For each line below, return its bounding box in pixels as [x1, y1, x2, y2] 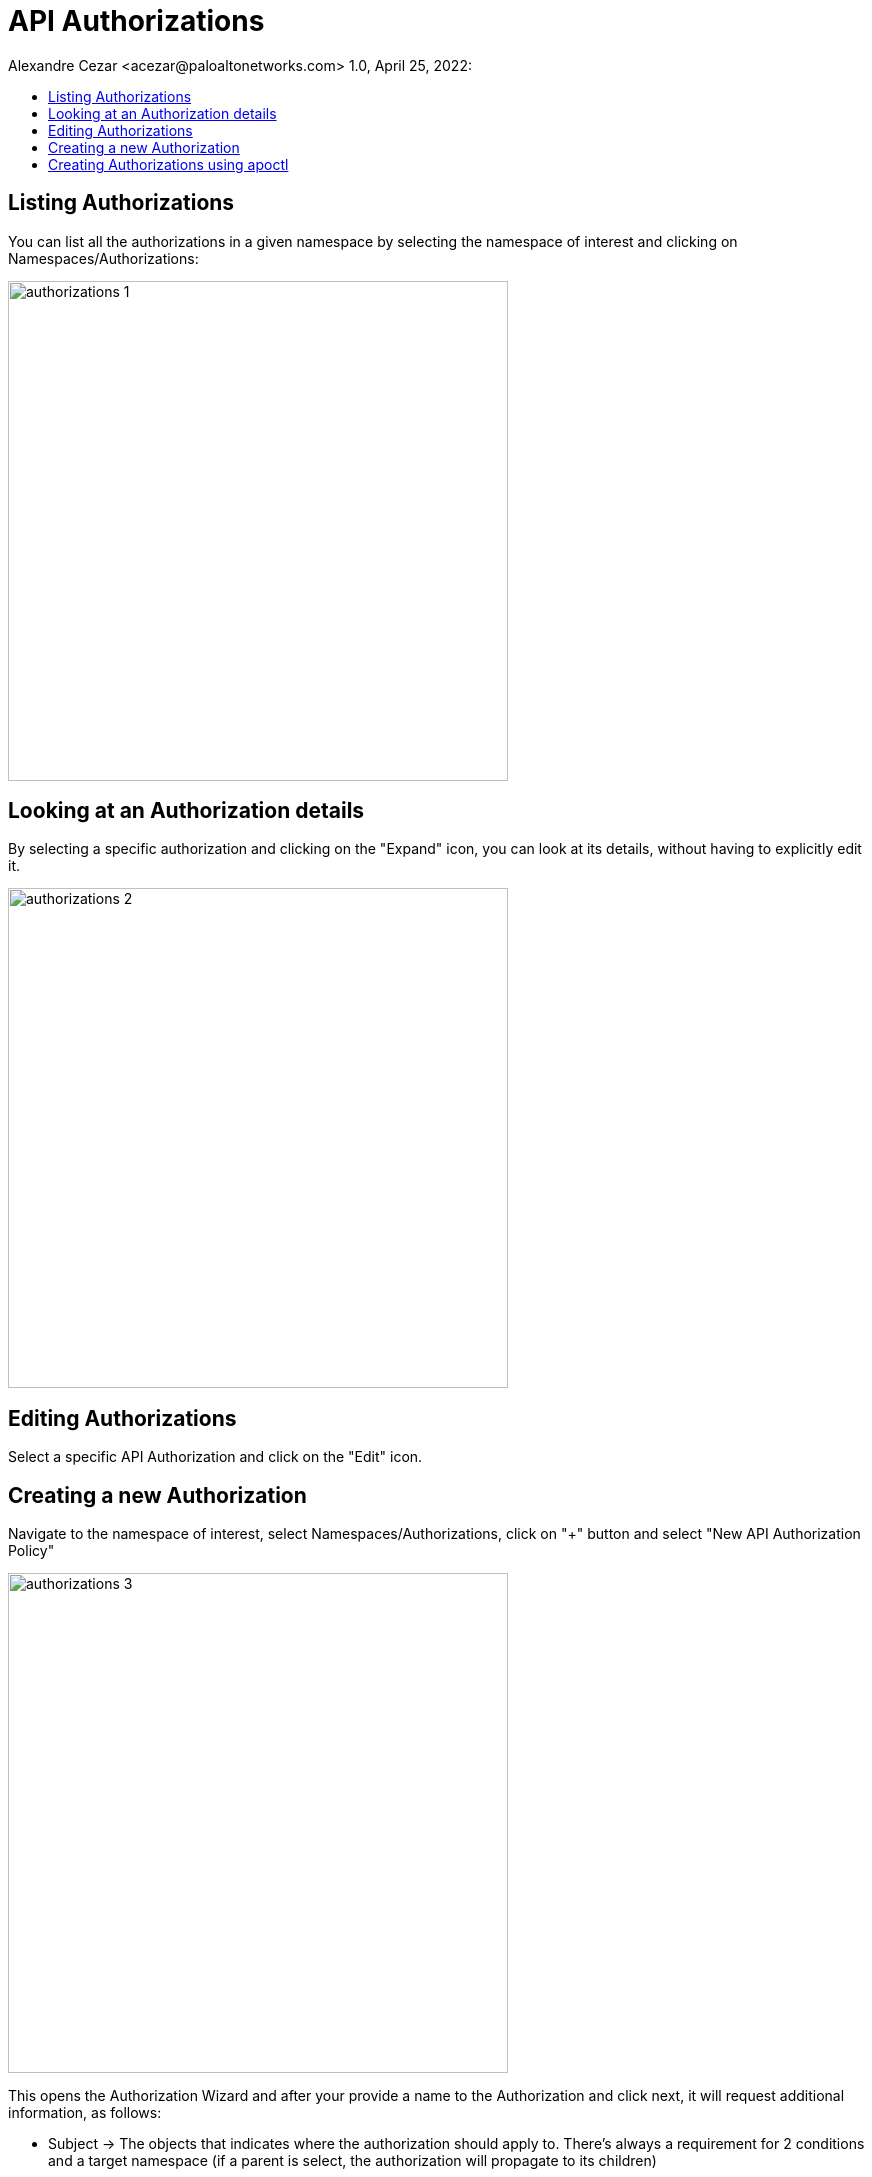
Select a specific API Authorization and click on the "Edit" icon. [8, 1448, 423, 1466]
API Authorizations [8, 4, 265, 38]
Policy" [8, 1542, 55, 1560]
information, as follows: [8, 2104, 162, 2122]
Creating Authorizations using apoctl [48, 155, 289, 173]
